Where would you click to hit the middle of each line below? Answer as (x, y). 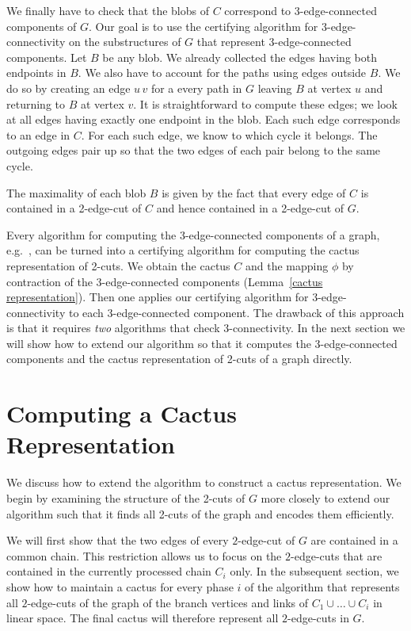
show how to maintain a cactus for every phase (120, 586)
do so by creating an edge (68, 88)
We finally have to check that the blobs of (108, 10)
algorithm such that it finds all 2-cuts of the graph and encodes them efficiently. (200, 513)
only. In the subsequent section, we (314, 571)
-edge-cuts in (318, 618)
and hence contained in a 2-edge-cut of (250, 208)
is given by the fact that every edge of (254, 192)
